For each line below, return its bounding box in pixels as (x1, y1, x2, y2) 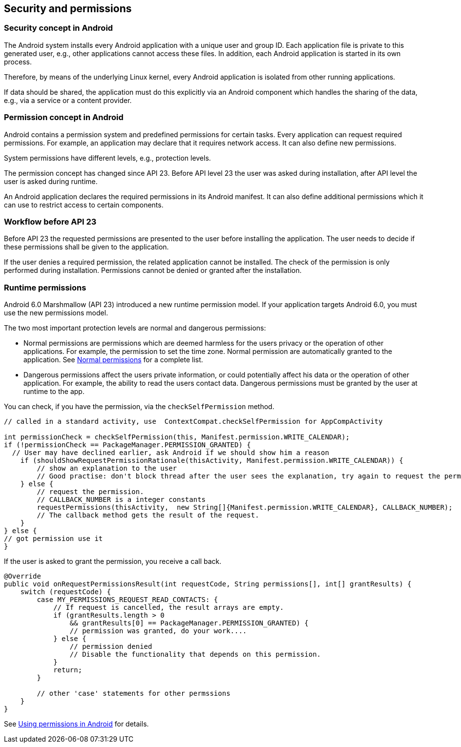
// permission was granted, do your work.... (69, 627, 247, 635)
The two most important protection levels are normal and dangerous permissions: (4, 324, 266, 332)
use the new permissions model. (4, 309, 108, 317)
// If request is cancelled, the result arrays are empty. (53, 603, 284, 612)
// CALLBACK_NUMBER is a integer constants (37, 496, 206, 504)
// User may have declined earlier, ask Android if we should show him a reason (12, 449, 329, 457)
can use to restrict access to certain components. (4, 200, 164, 209)
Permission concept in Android (4, 112, 124, 123)
